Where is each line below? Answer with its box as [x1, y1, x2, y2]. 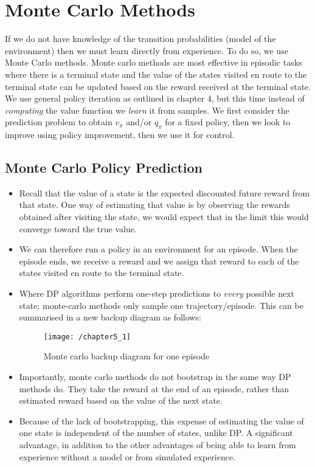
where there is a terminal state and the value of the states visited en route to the [5, 67, 307, 80]
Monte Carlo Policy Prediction [5, 158, 202, 177]
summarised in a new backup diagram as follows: [19, 311, 201, 323]
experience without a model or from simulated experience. [19, 450, 236, 463]
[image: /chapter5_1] [43, 332, 131, 341]
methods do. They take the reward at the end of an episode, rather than [19, 382, 289, 395]
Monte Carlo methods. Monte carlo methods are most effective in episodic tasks [5, 56, 302, 69]
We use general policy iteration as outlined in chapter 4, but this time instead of [5, 92, 305, 105]
